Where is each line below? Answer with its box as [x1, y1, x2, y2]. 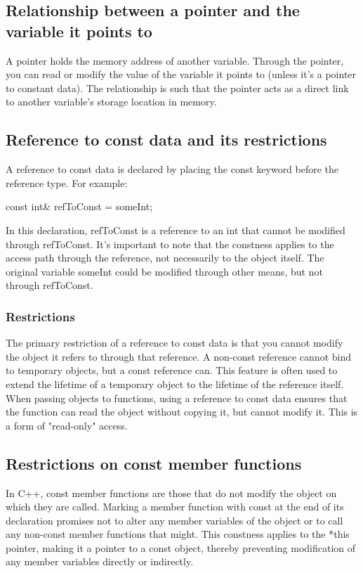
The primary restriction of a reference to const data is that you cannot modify [6, 335, 343, 350]
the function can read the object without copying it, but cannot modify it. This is [6, 404, 358, 419]
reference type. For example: [6, 175, 128, 190]
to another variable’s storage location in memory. [6, 94, 217, 109]
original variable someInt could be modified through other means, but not [6, 264, 323, 278]
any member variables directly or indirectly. [6, 554, 194, 569]
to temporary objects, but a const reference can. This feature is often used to [6, 363, 338, 378]
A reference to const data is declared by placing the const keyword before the [6, 162, 339, 176]
